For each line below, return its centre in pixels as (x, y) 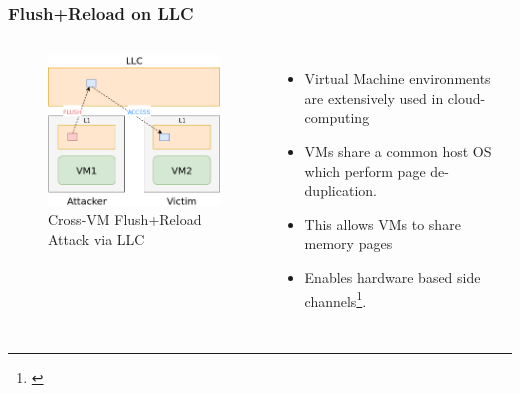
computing (337, 117)
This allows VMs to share (382, 223)
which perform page (365, 170)
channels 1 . (335, 299)
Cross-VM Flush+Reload (125, 219)
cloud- (466, 97)
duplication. (340, 190)
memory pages (348, 243)
